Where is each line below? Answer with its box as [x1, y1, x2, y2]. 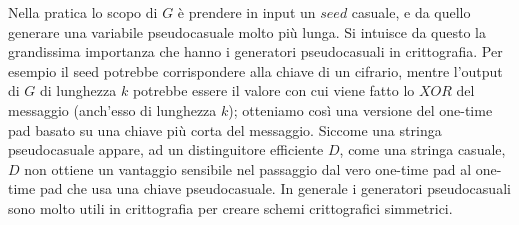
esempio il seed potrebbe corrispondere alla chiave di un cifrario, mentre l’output [8, 60, 503, 81]
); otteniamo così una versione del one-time [228, 99, 493, 120]
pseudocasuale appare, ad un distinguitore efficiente [8, 139, 324, 160]
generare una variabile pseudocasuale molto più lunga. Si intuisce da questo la [8, 21, 487, 42]
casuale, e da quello [351, 2, 471, 22]
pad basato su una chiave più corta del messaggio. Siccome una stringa [8, 119, 442, 140]
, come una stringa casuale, [339, 139, 506, 160]
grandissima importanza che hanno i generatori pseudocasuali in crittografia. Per [8, 41, 503, 62]
